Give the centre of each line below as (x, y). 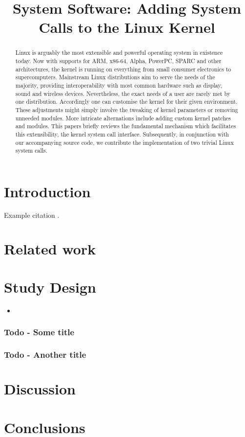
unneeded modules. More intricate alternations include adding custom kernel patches (123, 118)
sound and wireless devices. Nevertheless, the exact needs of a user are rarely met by (123, 93)
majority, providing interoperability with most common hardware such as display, (119, 85)
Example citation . (32, 215)
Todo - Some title (39, 332)
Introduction (47, 191)
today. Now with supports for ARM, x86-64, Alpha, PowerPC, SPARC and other (118, 61)
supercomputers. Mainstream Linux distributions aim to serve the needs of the (115, 77)
